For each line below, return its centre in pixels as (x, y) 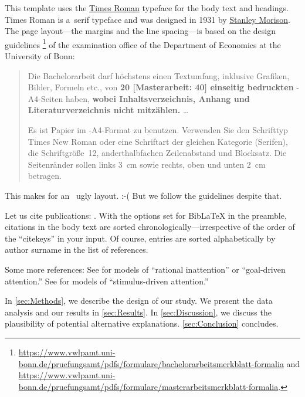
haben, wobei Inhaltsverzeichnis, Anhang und (157, 98)
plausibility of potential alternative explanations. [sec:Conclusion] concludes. (142, 323)
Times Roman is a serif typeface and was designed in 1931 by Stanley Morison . (148, 19)
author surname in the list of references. (77, 250)
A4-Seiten (45, 98)
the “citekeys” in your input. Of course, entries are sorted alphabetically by (140, 238)
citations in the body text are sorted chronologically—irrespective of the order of (150, 227)
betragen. (45, 176)
